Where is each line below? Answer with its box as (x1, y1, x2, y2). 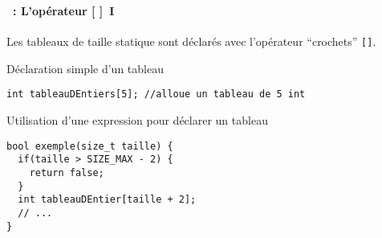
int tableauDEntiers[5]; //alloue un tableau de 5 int (6, 88, 306, 101)
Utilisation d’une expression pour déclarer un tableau (6, 112, 268, 129)
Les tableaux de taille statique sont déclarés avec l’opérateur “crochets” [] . (6, 33, 376, 50)
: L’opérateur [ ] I (13, 2, 115, 18)
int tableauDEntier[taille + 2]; (18, 194, 197, 206)
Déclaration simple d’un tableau (6, 59, 164, 76)
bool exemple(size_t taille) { (6, 140, 173, 152)
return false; (29, 166, 104, 178)
